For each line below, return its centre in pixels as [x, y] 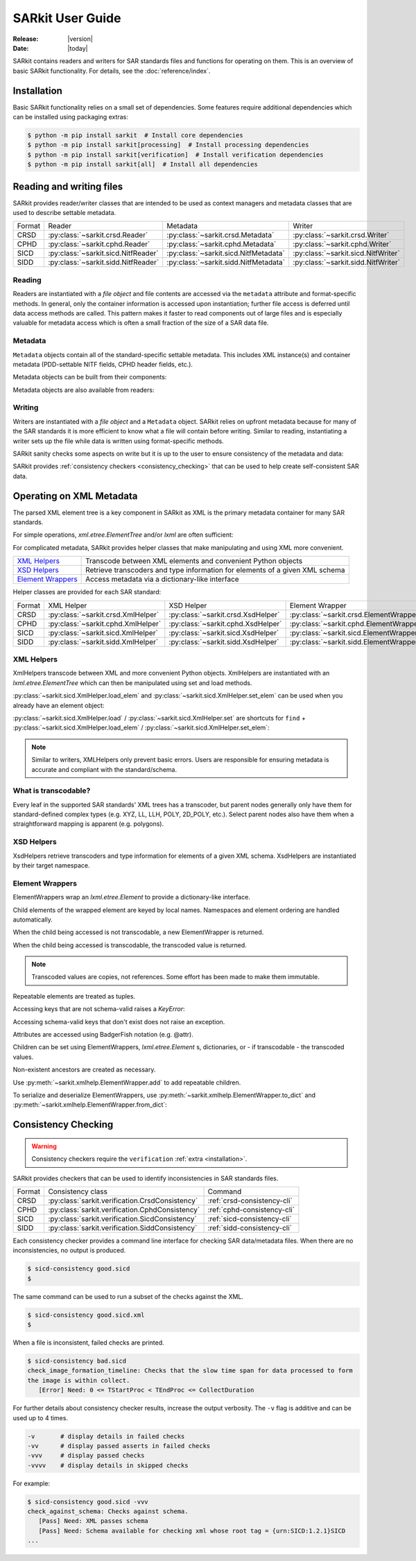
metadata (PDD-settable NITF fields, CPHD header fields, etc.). [103, 364]
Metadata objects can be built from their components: [90, 377]
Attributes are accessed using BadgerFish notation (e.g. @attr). [103, 1035]
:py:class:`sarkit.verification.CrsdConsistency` [123, 1200]
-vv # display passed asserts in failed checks [119, 1446]
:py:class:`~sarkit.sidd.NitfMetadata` [226, 262]
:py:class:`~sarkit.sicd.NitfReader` [103, 253]
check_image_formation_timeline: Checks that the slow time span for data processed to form [190, 1371]
